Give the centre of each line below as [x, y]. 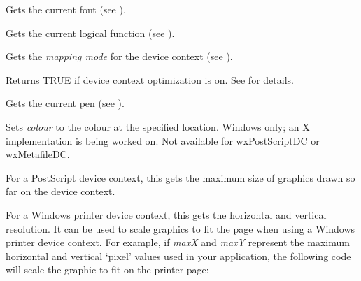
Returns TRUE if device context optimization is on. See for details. [150, 79]
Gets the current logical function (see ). [90, 33]
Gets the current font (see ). [66, 9]
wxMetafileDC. [38, 154]
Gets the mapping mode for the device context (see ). [119, 56]
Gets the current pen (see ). [65, 103]
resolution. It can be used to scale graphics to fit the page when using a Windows [180, 228]
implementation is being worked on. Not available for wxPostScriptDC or [163, 140]
